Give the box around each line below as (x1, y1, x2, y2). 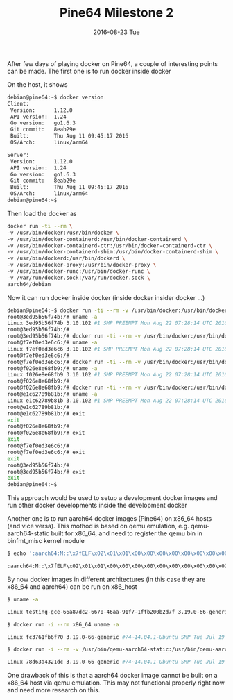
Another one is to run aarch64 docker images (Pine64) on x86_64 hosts (7, 515, 212, 523)
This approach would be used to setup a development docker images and (7, 494, 218, 502)
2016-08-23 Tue (93, 28, 140, 36)
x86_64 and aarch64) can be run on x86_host (7, 582, 137, 591)
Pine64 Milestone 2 (59, 5, 174, 21)
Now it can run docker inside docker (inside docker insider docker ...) (7, 293, 205, 301)
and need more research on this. (7, 686, 101, 694)
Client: (7, 100, 30, 107)
